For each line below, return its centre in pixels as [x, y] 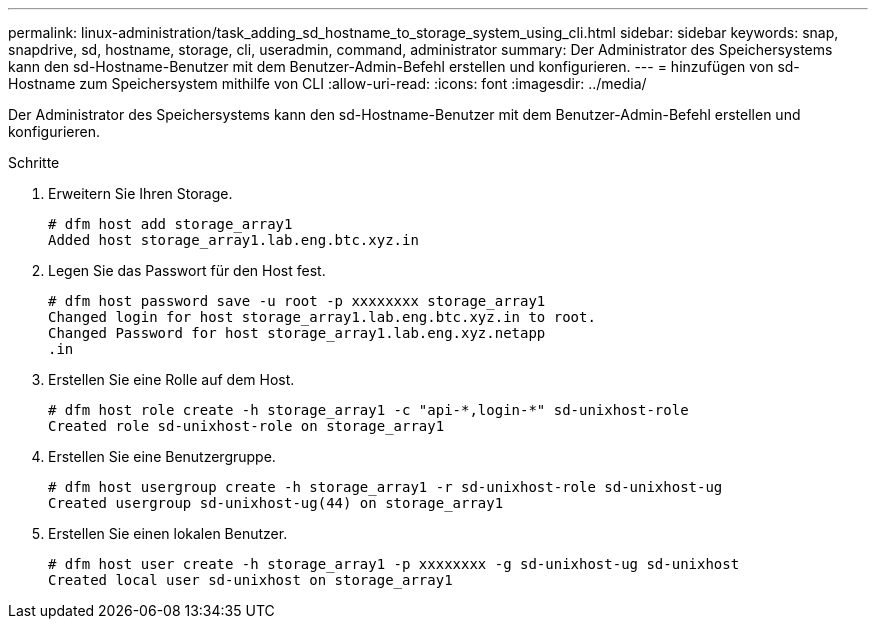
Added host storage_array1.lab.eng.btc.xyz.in [233, 240]
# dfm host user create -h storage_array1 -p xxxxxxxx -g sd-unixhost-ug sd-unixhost [394, 564]
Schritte [34, 162]
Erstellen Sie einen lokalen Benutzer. [168, 533]
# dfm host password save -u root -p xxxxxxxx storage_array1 [297, 301]
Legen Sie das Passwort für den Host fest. [187, 270]
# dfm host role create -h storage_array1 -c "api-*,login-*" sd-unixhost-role [368, 410]
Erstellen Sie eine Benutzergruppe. [162, 456]
